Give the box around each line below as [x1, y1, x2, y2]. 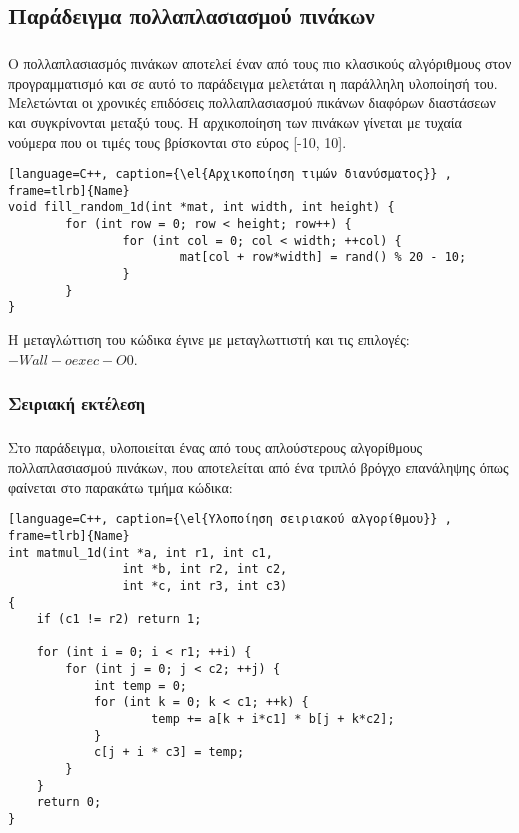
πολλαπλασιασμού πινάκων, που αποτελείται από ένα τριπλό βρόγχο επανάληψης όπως [8, 457, 509, 478]
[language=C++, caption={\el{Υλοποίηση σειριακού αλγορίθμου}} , [8, 512, 452, 527]
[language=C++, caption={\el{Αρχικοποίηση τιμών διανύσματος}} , [8, 167, 452, 182]
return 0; [36, 795, 102, 810]
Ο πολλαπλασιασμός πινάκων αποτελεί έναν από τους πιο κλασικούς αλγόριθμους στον [8, 53, 512, 74]
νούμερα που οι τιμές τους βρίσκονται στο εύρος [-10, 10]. [8, 131, 347, 152]
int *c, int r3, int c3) [122, 578, 288, 593]
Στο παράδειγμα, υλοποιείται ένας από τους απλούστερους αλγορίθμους [8, 437, 423, 458]
